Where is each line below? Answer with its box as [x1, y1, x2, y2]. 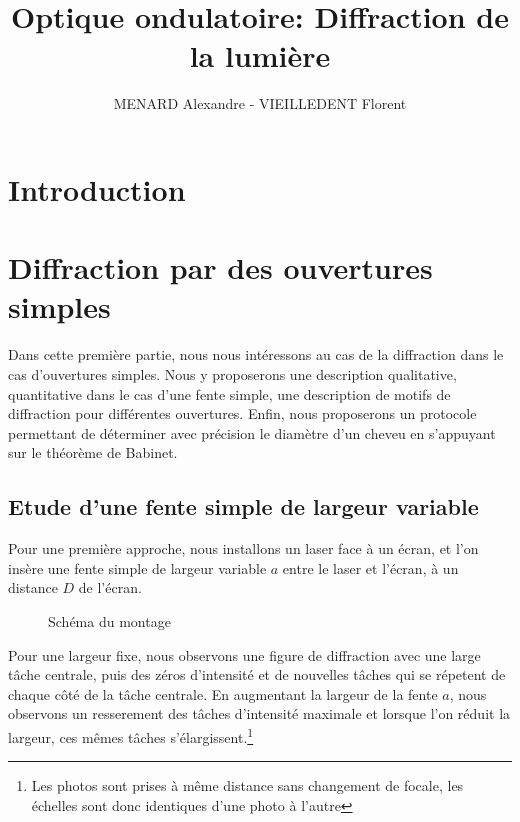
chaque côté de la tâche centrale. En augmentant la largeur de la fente [8, 683, 438, 704]
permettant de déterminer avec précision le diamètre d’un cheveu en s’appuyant [8, 422, 496, 443]
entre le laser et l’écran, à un [282, 557, 459, 578]
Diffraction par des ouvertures [8, 247, 433, 288]
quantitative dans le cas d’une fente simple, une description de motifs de [8, 383, 451, 404]
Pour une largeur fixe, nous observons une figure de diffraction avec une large [8, 644, 481, 665]
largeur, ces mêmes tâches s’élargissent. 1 [8, 723, 254, 747]
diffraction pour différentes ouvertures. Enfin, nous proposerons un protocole [8, 403, 477, 424]
